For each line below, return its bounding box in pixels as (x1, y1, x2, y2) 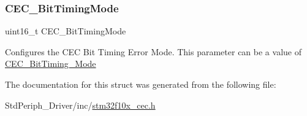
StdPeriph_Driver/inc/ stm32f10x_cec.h (5, 98, 156, 111)
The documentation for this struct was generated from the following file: (5, 78, 276, 90)
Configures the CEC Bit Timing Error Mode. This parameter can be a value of (5, 45, 301, 58)
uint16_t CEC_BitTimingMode (5, 25, 126, 37)
